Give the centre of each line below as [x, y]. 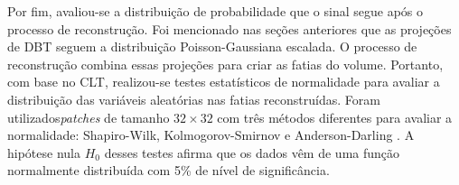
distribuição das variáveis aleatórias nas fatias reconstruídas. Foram [194, 99]
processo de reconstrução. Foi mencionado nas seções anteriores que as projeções [229, 28]
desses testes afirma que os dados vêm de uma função [252, 152]
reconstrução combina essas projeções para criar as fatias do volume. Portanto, [225, 64]
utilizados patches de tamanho [89, 117]
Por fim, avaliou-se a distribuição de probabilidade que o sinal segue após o [215, 11]
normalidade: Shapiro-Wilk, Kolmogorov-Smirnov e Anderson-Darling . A [211, 135]
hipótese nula [44, 152]
